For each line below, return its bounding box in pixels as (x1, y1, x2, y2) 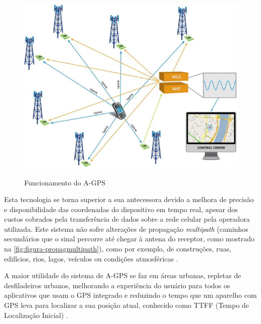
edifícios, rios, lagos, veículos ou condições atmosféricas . (4, 253, 178, 264)
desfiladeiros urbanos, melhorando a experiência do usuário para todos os (4, 280, 230, 290)
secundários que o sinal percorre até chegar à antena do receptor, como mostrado (4, 233, 255, 244)
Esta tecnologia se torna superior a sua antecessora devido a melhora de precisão (4, 194, 254, 205)
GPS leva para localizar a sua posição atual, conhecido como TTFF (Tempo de (4, 300, 249, 310)
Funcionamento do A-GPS (24, 177, 106, 187)
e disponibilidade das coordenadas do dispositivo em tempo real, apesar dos (4, 204, 238, 214)
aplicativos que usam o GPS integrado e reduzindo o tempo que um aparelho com (4, 290, 257, 300)
